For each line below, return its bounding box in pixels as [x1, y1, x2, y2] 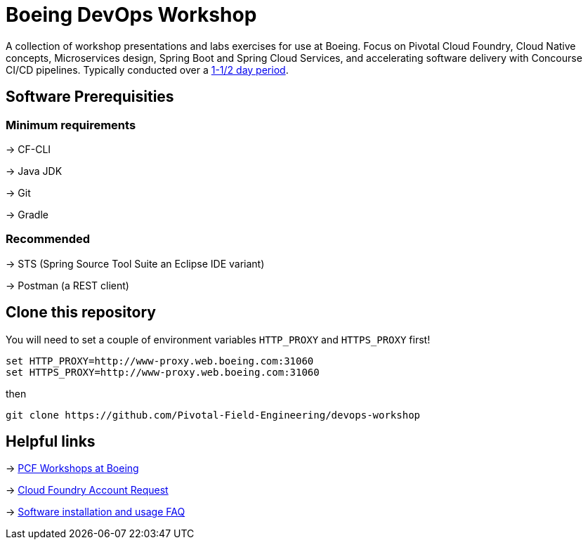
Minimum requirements [6, 117, 136, 132]
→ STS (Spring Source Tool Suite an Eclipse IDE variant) [6, 257, 265, 270]
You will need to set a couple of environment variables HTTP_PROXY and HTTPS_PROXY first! [6, 333, 431, 346]
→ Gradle [6, 208, 48, 221]
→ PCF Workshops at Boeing [6, 462, 139, 475]
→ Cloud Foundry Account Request [6, 484, 169, 497]
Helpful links [6, 432, 96, 450]
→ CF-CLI [6, 143, 51, 155]
